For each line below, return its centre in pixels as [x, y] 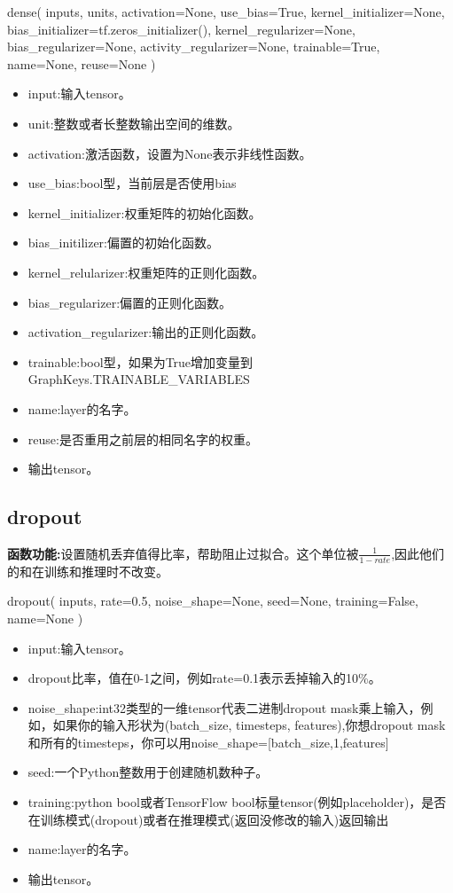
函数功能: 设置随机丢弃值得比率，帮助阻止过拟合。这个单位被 [183, 553]
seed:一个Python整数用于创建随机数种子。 [148, 772]
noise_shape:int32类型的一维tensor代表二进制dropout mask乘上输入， [224, 707]
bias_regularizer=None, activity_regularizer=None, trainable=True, [194, 47]
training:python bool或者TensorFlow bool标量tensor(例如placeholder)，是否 [237, 802]
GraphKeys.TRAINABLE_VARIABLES [139, 379]
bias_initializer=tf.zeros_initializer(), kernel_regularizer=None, [181, 29]
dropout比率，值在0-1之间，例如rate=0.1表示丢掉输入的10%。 [204, 678]
